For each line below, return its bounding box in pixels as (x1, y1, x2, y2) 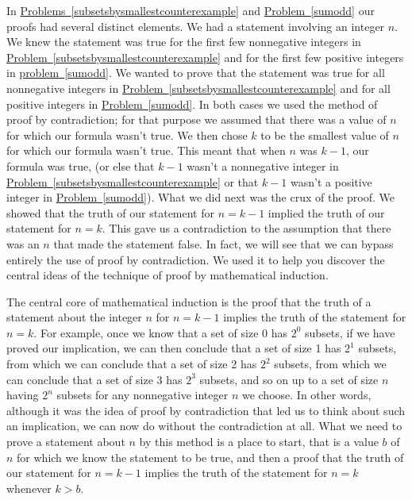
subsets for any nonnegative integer (56, 387, 229, 403)
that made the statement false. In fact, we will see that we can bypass (53, 235, 394, 252)
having (6, 387, 39, 403)
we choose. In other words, (241, 387, 372, 403)
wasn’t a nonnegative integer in (187, 157, 339, 174)
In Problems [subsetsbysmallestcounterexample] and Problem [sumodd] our (6, 2, 375, 18)
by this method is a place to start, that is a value (139, 433, 379, 450)
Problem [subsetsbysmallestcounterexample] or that (6, 173, 259, 190)
